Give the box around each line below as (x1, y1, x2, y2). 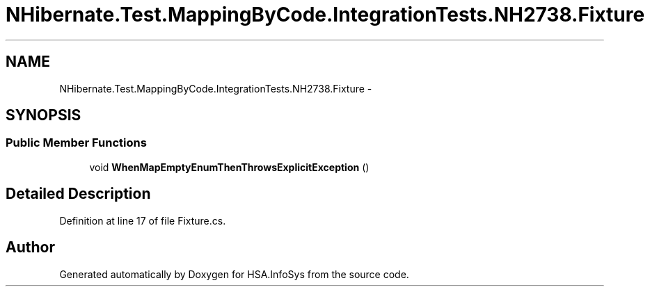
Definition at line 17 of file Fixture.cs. (59, 214, 226, 227)
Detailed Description (6, 185, 151, 203)
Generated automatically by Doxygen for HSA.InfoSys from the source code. (59, 268, 409, 280)
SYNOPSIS (6, 106, 81, 124)
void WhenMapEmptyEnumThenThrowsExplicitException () (89, 161, 370, 173)
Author (6, 238, 55, 257)
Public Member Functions (6, 136, 147, 150)
